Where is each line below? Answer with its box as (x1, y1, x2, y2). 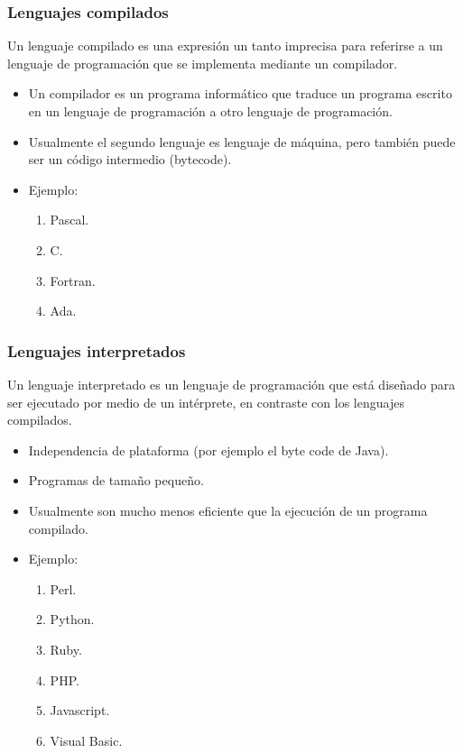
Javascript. (50, 701, 110, 720)
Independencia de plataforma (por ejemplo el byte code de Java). (28, 440, 389, 459)
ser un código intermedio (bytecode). (28, 150, 232, 169)
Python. (50, 610, 95, 629)
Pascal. (50, 210, 89, 229)
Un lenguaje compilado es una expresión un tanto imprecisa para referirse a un (7, 36, 443, 55)
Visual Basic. (50, 730, 123, 749)
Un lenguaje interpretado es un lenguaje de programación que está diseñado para (7, 374, 456, 393)
